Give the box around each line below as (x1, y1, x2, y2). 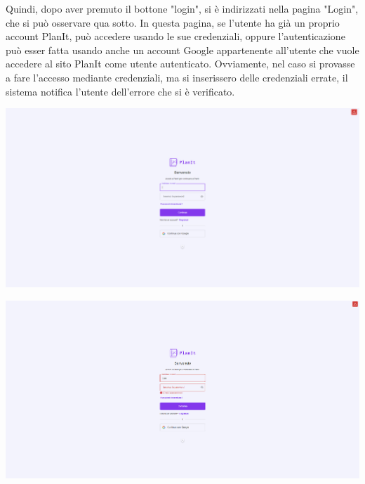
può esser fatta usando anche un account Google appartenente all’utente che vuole (6, 42, 359, 57)
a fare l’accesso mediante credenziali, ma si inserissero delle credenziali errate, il (6, 70, 348, 84)
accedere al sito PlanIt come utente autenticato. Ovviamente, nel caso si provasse (6, 56, 355, 71)
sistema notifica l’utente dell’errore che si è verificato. (6, 84, 235, 98)
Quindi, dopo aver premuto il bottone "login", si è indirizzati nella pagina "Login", (6, 1, 359, 15)
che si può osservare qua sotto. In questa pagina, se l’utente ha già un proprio (6, 15, 340, 30)
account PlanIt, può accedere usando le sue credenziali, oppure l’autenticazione (6, 29, 345, 44)
